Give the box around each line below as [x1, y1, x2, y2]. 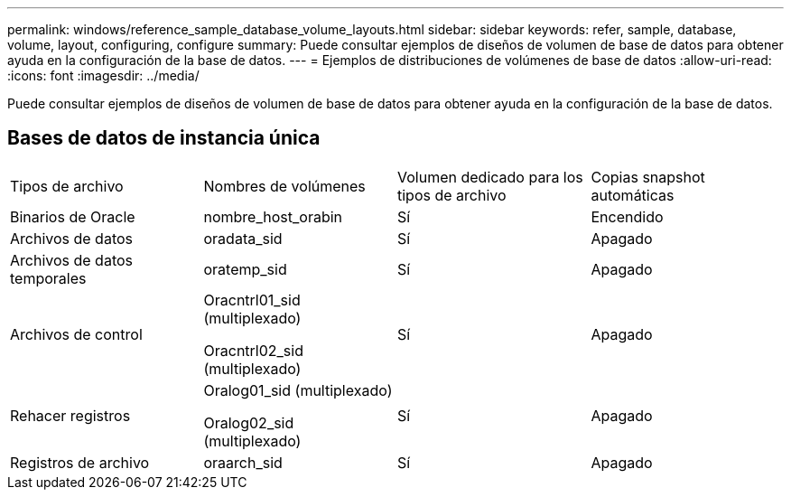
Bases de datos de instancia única [7, 127, 321, 150]
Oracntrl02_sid [203, 341, 303, 360]
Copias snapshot [591, 167, 705, 186]
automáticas [591, 185, 675, 204]
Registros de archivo [10, 453, 150, 472]
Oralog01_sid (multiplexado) [203, 380, 393, 399]
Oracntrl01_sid [203, 290, 301, 309]
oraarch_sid [203, 453, 283, 472]
